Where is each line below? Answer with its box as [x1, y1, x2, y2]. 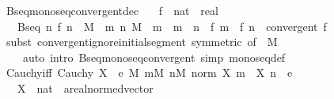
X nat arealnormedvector [17, 79, 154, 96]
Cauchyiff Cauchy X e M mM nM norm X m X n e [6, 64, 293, 81]
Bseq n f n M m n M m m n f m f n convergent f [17, 17, 327, 34]
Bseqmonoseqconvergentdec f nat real [6, 2, 218, 18]
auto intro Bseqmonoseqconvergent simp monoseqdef [22, 48, 286, 65]
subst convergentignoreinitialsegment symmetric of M [6, 33, 278, 50]
